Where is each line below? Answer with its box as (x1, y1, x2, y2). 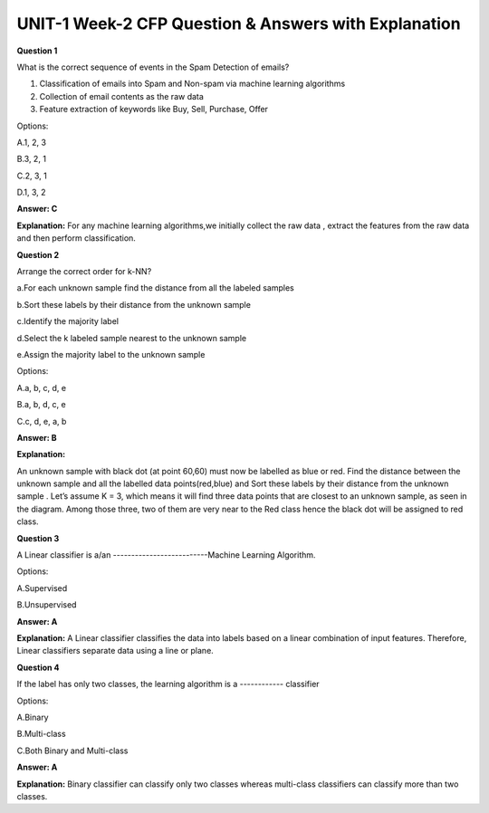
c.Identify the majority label (16, 316, 120, 327)
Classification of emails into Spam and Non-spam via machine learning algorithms (39, 78, 346, 90)
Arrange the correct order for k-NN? (16, 266, 152, 277)
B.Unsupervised (16, 599, 77, 610)
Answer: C (16, 204, 58, 215)
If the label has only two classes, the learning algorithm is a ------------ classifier (16, 679, 321, 690)
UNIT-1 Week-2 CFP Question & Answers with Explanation (16, 14, 461, 33)
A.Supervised (16, 582, 68, 593)
